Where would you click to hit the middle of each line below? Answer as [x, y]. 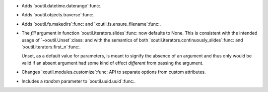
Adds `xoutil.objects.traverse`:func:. [58, 15]
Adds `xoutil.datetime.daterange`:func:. [62, 6]
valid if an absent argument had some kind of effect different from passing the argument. [112, 63]
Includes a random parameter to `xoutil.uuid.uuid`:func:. [79, 81]
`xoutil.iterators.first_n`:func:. [51, 46]
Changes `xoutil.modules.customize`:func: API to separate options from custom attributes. [114, 72]
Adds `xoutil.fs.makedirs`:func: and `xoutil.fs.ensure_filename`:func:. [91, 24]
